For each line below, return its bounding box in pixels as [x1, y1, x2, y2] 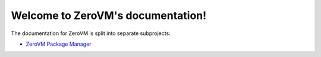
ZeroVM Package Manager [26, 40, 92, 47]
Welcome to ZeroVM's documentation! [11, 9, 207, 22]
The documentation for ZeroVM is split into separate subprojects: [11, 30, 171, 37]
